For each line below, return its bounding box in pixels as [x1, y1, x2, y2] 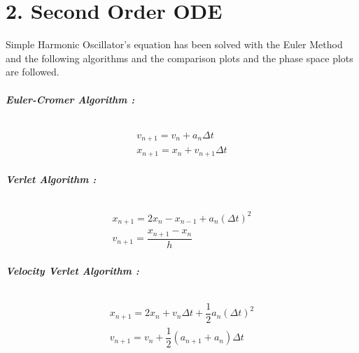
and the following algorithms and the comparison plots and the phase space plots [6, 50, 353, 65]
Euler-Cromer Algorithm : [6, 92, 135, 106]
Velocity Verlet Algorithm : [6, 263, 139, 278]
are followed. [6, 64, 59, 79]
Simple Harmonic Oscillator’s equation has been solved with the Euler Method [6, 37, 343, 52]
